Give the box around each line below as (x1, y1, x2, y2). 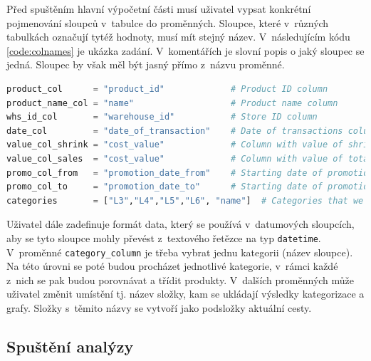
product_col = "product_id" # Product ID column (6, 83, 328, 94)
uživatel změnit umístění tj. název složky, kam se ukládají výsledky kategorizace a (6, 286, 365, 301)
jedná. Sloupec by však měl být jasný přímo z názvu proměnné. (6, 57, 285, 72)
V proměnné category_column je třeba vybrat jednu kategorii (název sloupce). (6, 244, 353, 259)
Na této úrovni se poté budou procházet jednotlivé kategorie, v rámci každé (6, 258, 338, 273)
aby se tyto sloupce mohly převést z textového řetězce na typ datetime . (6, 230, 321, 245)
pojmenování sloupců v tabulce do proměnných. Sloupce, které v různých (6, 15, 329, 30)
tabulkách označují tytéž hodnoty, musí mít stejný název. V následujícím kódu (6, 29, 350, 44)
